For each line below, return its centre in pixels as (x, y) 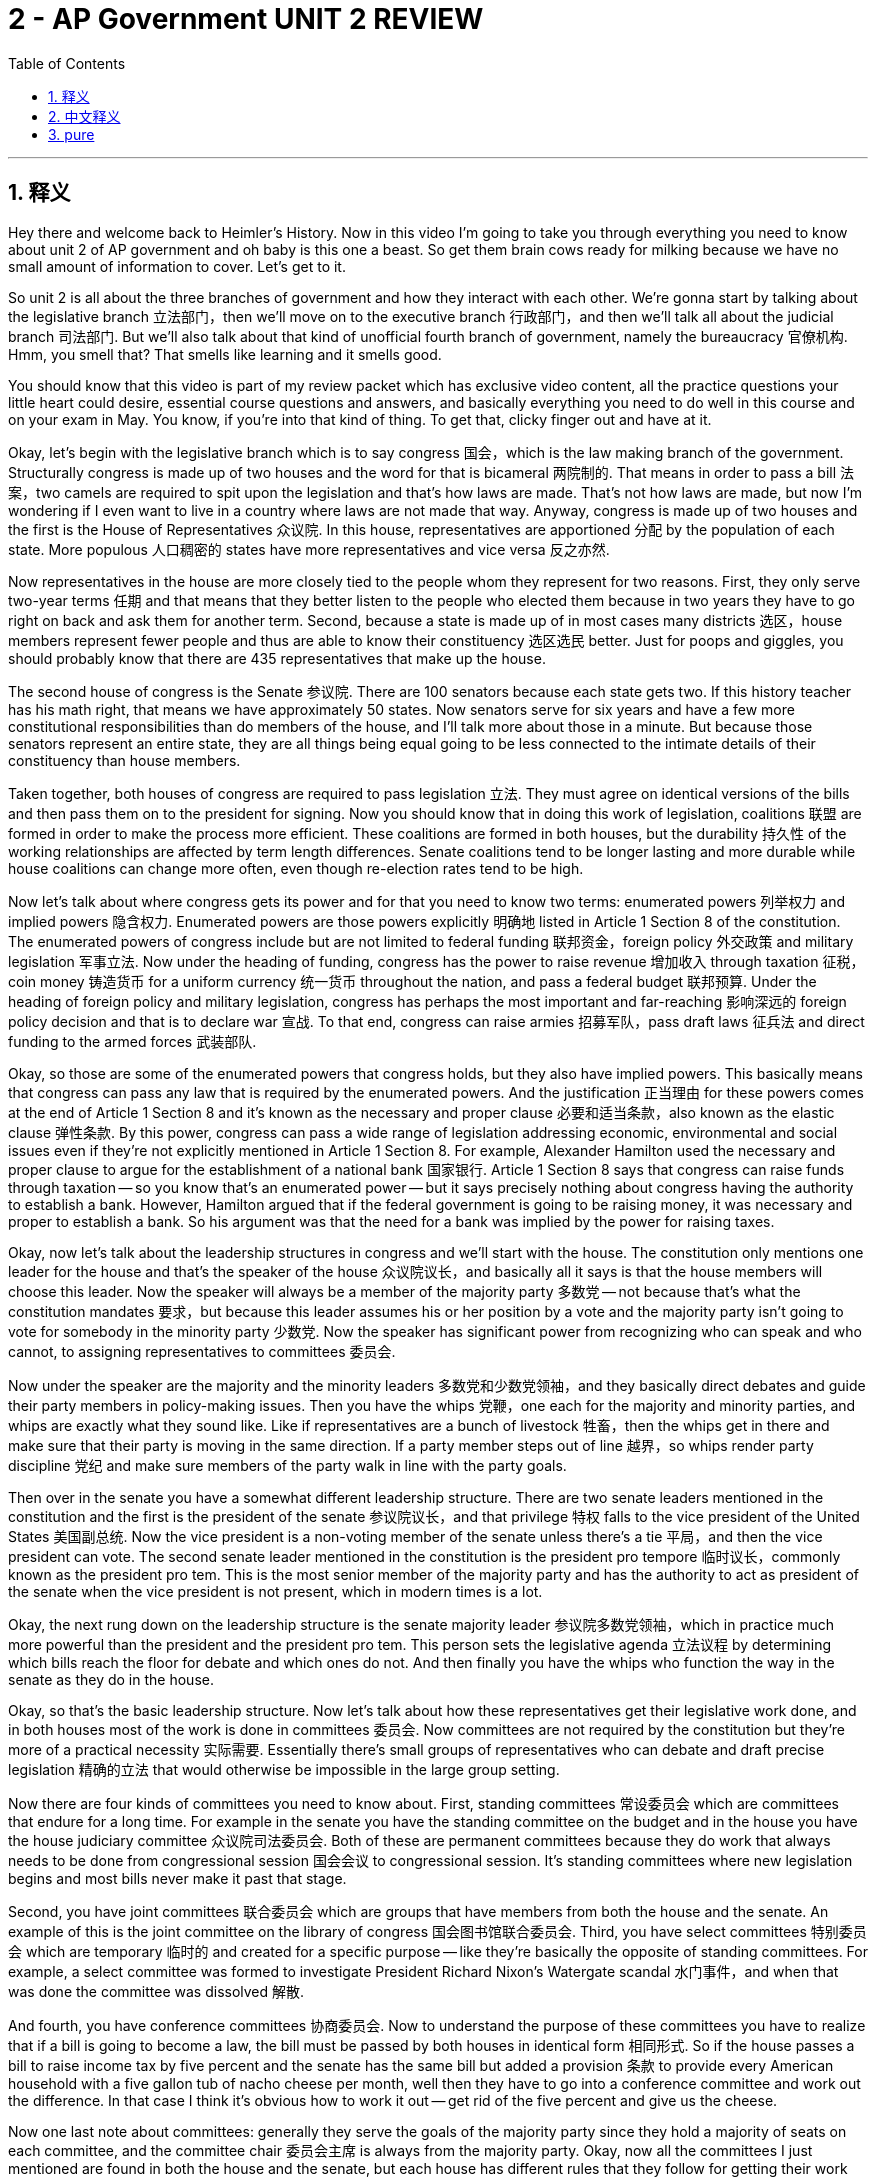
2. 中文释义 (84, 116)
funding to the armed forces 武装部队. (132, 1041)
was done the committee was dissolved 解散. (156, 1991)
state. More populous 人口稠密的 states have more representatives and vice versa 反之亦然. (309, 549)
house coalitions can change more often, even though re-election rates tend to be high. (296, 868)
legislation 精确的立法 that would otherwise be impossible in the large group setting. (284, 1769)
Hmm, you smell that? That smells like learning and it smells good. (225, 354)
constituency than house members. (124, 760)
